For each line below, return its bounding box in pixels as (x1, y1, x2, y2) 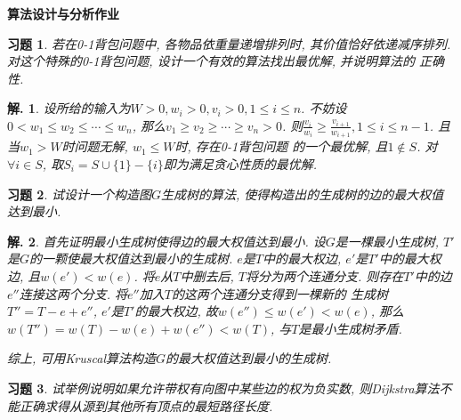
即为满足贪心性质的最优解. (163, 155, 318, 174)
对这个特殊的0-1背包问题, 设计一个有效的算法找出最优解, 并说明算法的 (7, 52, 415, 70)
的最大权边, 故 (134, 302, 218, 320)
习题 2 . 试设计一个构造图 (7, 184, 151, 203)
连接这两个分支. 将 (19, 284, 127, 303)
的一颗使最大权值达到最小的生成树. (29, 249, 233, 268)
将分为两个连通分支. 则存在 (245, 267, 404, 285)
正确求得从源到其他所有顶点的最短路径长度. (19, 396, 273, 415)
